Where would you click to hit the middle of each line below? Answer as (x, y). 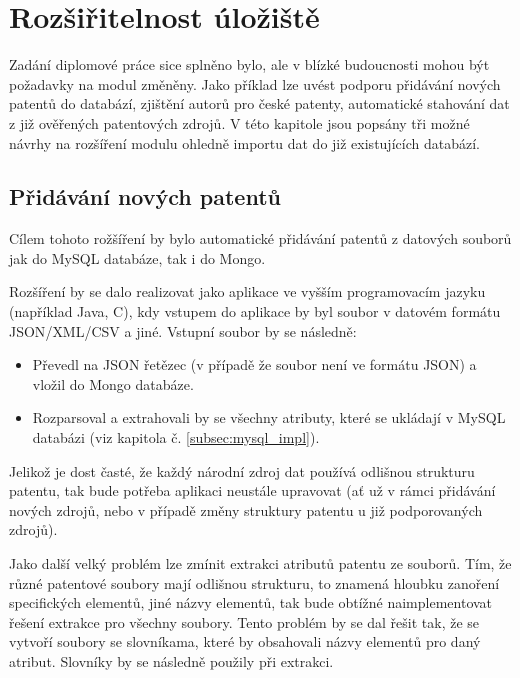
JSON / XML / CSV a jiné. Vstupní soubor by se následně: (183, 330)
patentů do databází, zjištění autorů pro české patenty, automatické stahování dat (259, 103)
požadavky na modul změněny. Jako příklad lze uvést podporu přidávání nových (255, 83)
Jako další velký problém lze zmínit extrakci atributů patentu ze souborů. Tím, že (260, 563)
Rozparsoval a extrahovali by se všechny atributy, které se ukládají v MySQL (269, 417)
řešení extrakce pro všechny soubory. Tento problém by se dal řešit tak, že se (244, 621)
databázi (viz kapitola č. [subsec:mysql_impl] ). (176, 437)
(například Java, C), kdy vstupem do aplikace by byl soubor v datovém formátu (255, 311)
